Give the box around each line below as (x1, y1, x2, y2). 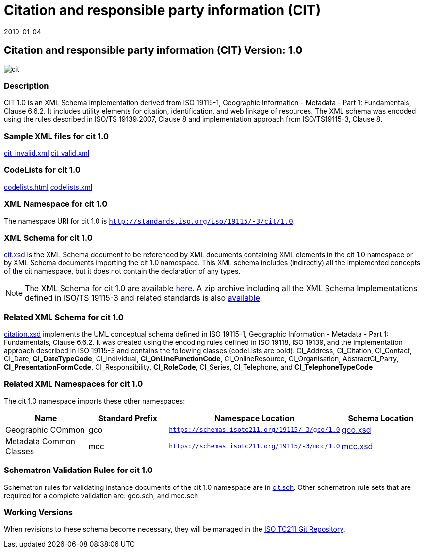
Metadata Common (5, 436, 76, 446)
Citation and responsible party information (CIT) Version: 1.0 (4, 44, 303, 57)
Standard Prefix (98, 413, 158, 423)
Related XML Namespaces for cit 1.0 (4, 379, 143, 389)
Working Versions (4, 507, 73, 517)
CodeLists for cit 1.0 (4, 165, 81, 175)
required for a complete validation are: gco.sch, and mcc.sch (4, 491, 198, 500)
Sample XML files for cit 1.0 (4, 131, 109, 141)
